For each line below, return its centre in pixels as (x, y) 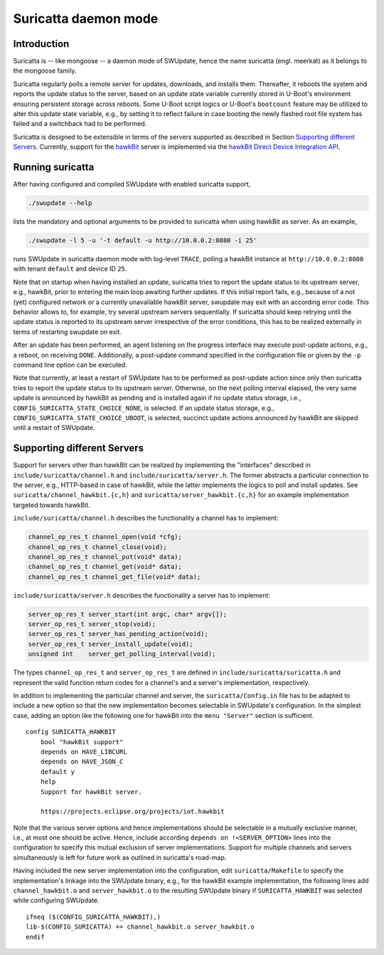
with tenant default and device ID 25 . (70, 269)
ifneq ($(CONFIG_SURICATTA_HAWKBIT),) (94, 917)
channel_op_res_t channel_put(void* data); (105, 557)
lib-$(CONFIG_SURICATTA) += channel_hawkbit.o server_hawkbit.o (140, 927)
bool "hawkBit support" (82, 742)
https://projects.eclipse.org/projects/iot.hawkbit (132, 812)
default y (57, 772)
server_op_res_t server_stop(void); (92, 624)
